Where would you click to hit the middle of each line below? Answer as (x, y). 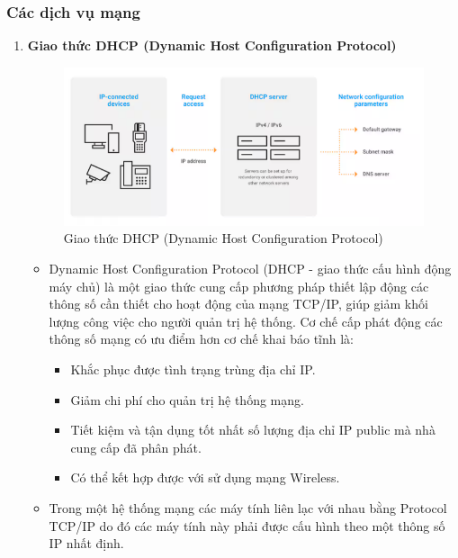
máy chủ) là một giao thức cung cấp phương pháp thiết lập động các (239, 286)
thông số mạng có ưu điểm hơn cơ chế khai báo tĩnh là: (202, 339)
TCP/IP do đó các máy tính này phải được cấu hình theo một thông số (247, 525)
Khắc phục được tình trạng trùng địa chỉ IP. (193, 369)
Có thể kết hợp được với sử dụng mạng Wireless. (205, 477)
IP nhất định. (86, 543)
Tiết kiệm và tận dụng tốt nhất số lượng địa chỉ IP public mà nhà (253, 430)
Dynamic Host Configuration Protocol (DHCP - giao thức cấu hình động (250, 269)
